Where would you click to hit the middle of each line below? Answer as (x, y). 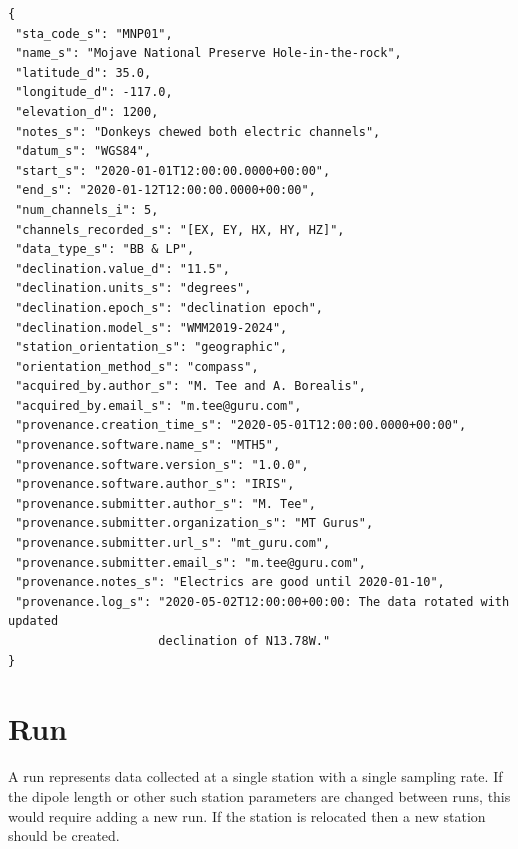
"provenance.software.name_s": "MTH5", (148, 445)
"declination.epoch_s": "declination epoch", (169, 307)
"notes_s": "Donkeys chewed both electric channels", (198, 131)
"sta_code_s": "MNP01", (94, 33)
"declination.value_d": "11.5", (122, 268)
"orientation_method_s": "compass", (137, 366)
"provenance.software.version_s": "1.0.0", (162, 464)
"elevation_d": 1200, (87, 111)
